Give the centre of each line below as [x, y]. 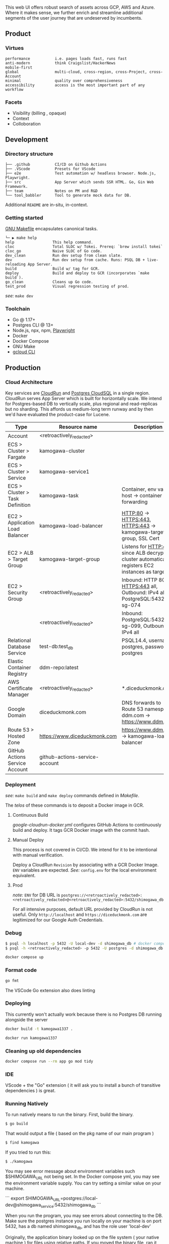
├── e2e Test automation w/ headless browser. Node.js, [81, 173]
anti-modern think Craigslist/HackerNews [60, 63]
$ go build [17, 1124]
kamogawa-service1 [64, 472]
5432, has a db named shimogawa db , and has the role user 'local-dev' [78, 1227]
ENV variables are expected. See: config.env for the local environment [84, 870]
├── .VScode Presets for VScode [50, 169]
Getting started [24, 218]
